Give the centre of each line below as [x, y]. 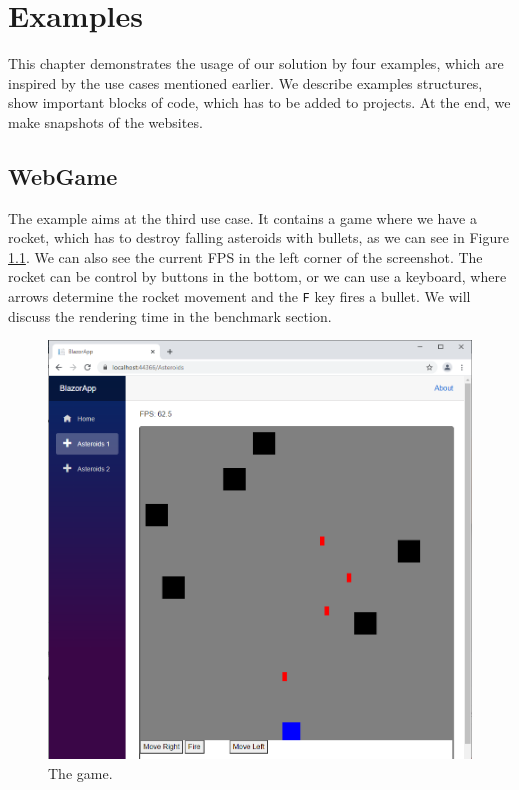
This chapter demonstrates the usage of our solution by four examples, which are [256, 63]
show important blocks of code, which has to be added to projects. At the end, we [259, 102]
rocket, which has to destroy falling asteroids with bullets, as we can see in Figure [258, 237]
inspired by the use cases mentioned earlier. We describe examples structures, [245, 82]
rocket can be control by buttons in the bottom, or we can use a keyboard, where [257, 276]
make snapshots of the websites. [105, 121]
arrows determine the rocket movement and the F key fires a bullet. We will [239, 296]
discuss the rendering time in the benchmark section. [170, 315]
